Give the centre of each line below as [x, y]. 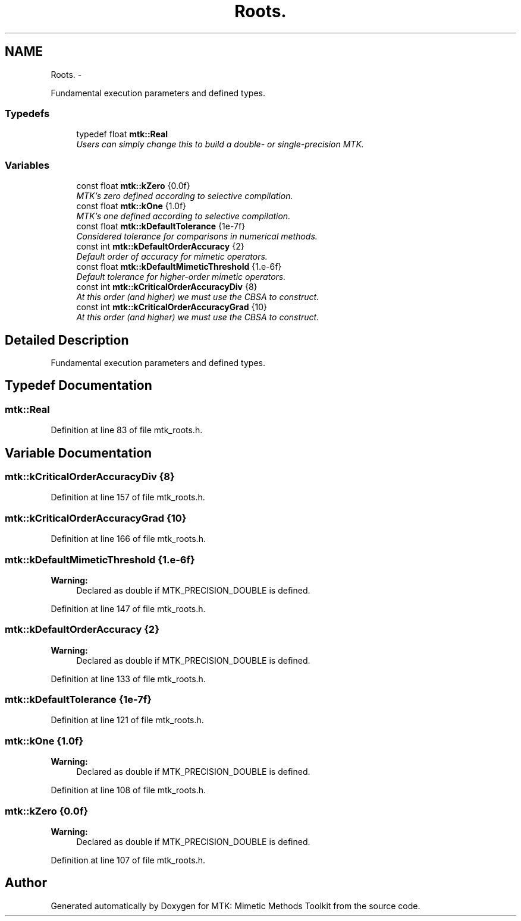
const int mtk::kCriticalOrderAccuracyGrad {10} [172, 307]
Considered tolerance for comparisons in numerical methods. [197, 236]
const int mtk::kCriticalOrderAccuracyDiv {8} [167, 287]
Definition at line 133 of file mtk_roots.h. [128, 679]
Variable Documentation [79, 453]
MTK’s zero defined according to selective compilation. [185, 196]
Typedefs [27, 113]
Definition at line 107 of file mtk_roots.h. [128, 860]
